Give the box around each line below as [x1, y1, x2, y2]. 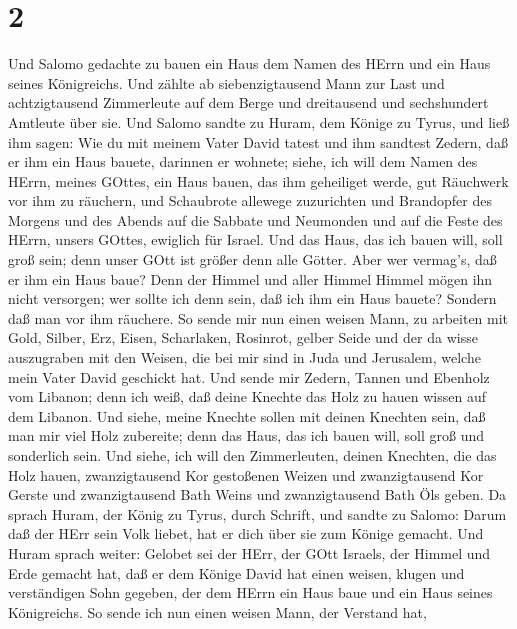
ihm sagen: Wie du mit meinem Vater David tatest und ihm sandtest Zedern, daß [8, 131, 508, 152]
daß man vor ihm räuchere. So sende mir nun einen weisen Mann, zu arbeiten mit [8, 307, 509, 328]
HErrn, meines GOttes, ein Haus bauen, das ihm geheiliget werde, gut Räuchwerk [8, 170, 509, 191]
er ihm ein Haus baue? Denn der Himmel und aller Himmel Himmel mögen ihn [8, 268, 493, 289]
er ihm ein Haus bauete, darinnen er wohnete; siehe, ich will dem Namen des [8, 151, 478, 172]
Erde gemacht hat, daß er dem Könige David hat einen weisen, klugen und [8, 562, 465, 583]
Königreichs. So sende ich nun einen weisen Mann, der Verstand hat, [8, 601, 427, 622]
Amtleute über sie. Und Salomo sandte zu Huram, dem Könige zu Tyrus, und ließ [8, 111, 510, 132]
